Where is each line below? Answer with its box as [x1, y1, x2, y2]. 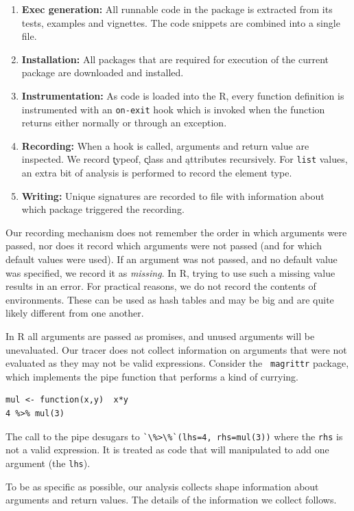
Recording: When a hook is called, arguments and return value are [21, 138, 309, 152]
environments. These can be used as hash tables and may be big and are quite [5, 292, 334, 306]
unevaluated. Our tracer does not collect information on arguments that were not [5, 342, 347, 356]
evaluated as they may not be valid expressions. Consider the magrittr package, [5, 356, 349, 370]
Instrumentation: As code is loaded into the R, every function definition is [21, 88, 344, 102]
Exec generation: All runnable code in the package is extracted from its [21, 2, 333, 16]
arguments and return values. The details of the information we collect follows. [5, 492, 337, 507]
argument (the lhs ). [5, 455, 91, 470]
